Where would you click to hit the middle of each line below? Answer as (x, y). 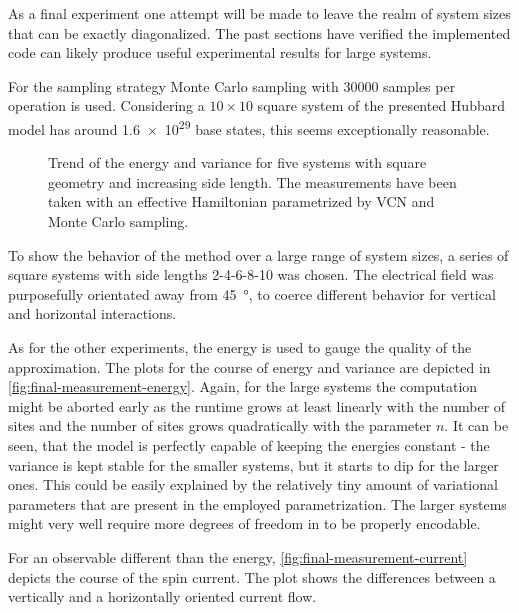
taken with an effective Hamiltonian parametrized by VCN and (241, 201)
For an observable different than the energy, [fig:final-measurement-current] (238, 556)
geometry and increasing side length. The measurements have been (252, 181)
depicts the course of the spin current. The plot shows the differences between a (252, 576)
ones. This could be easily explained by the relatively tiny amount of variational (253, 484)
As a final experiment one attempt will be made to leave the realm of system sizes (259, 13)
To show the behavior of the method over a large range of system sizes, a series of (258, 254)
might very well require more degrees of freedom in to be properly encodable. (244, 523)
